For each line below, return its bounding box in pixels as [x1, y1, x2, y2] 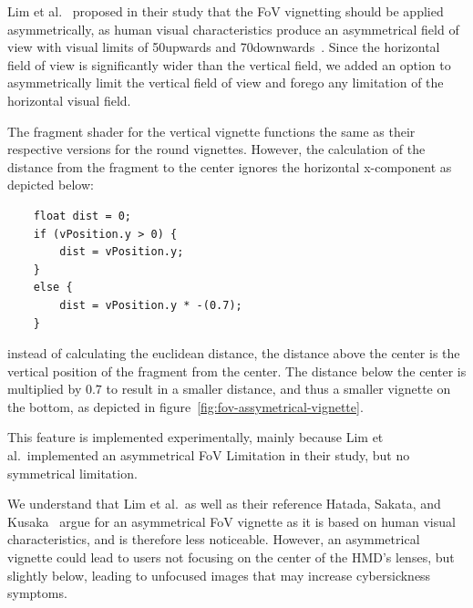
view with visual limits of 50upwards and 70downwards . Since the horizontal [7, 37, 440, 57]
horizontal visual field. [7, 90, 131, 109]
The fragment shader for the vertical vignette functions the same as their [7, 121, 416, 140]
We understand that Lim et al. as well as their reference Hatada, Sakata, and [7, 494, 441, 513]
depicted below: [7, 175, 94, 194]
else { [33, 281, 73, 294]
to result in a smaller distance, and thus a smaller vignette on [106, 379, 451, 398]
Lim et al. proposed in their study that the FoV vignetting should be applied [7, 2, 444, 20]
